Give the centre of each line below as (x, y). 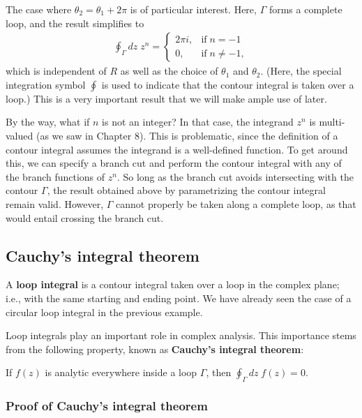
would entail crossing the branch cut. (85, 217)
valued (20, 135)
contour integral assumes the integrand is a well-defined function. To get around (177, 149)
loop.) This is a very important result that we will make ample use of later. (166, 98)
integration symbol (46, 84)
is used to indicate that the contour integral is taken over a (228, 84)
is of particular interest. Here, (193, 9)
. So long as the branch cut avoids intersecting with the (235, 176)
